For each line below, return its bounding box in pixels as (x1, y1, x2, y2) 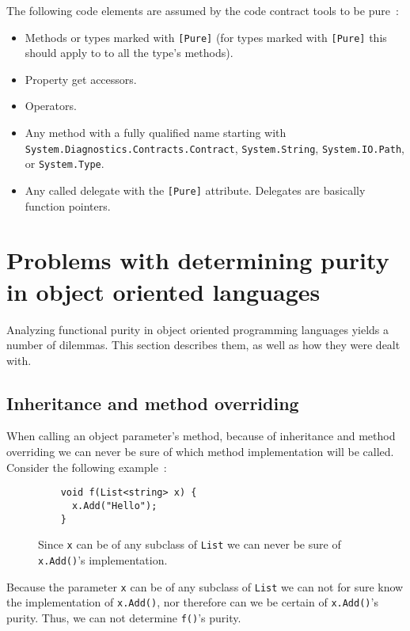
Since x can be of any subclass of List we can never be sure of (38, 536, 341, 553)
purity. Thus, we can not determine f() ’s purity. (6, 609, 241, 625)
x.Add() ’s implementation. (38, 551, 168, 568)
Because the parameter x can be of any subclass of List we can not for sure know (6, 578, 404, 595)
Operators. (25, 97, 77, 114)
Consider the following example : (6, 458, 167, 475)
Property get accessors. (25, 70, 137, 87)
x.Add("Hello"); (71, 500, 158, 511)
